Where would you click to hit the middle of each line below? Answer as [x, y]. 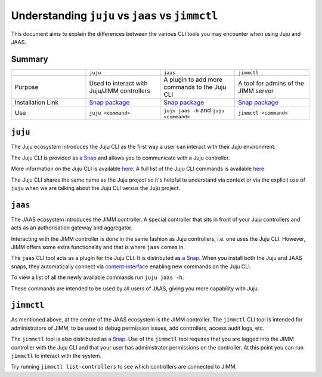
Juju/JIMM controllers [120, 91]
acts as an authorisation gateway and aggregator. [72, 228]
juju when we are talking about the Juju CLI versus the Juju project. [96, 188]
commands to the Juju [195, 87]
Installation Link [37, 102]
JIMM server [256, 91]
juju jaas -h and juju [194, 110]
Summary [30, 59]
